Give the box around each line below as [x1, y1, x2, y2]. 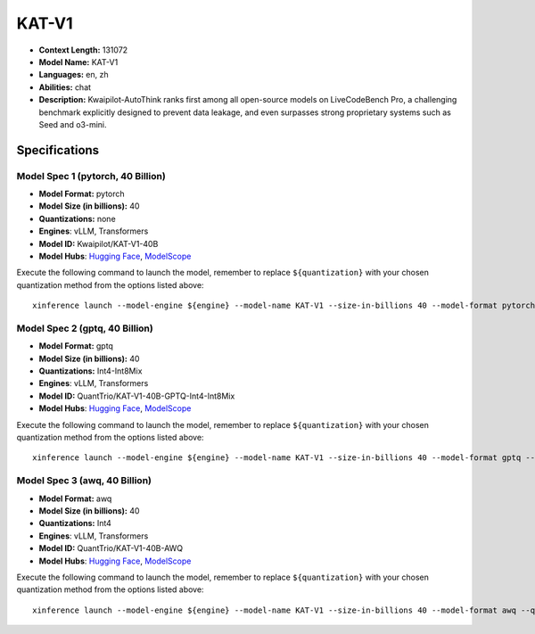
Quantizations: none [38, 213, 116, 224]
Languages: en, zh [38, 70, 109, 80]
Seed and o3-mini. [38, 119, 107, 129]
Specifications [16, 143, 100, 158]
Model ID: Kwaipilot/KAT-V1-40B [38, 238, 159, 249]
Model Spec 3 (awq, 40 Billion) [16, 474, 152, 487]
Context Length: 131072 [38, 45, 128, 55]
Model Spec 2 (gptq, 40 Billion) [16, 322, 153, 334]
